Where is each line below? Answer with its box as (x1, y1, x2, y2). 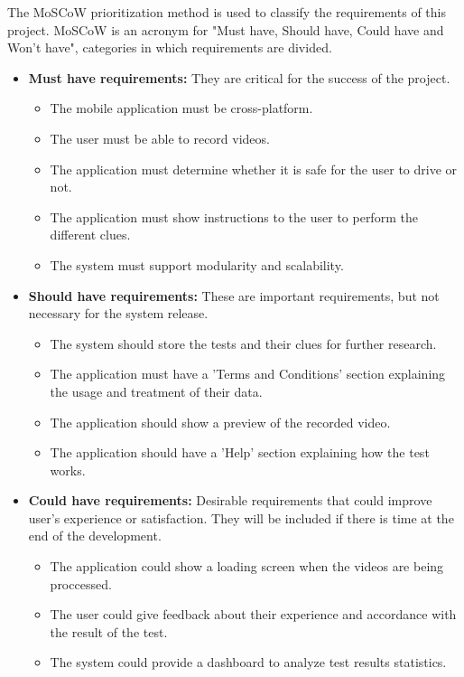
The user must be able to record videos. (50, 128, 270, 147)
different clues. (50, 225, 131, 244)
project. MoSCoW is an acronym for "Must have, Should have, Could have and (7, 20, 444, 39)
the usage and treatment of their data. (50, 381, 263, 400)
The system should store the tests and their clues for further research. (50, 334, 437, 353)
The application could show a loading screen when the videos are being (50, 557, 444, 576)
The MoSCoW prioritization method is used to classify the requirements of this (7, 3, 446, 21)
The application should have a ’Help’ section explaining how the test (50, 443, 430, 462)
